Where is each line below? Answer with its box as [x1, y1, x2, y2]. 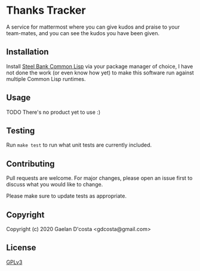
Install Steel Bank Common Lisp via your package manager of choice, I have [6, 63, 193, 70]
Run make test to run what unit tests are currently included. [6, 141, 152, 149]
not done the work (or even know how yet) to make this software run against [6, 69, 194, 76]
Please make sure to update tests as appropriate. [6, 192, 127, 200]
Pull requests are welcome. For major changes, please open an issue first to [6, 175, 193, 182]
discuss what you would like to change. [6, 181, 103, 188]
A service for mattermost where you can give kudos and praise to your [6, 23, 180, 30]
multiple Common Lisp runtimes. [6, 75, 86, 82]
